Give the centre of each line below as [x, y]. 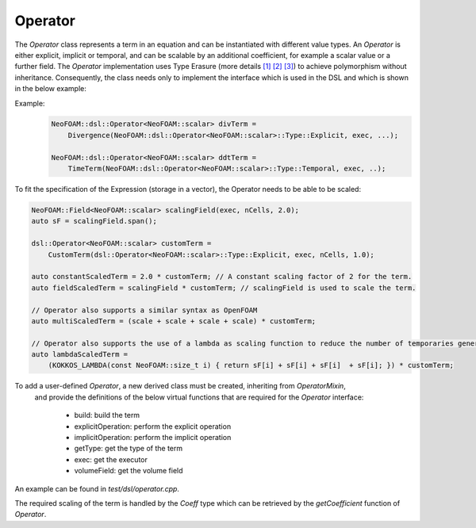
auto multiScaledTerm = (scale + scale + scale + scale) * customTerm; [174, 321]
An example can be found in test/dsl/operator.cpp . [97, 488]
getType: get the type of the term [129, 449]
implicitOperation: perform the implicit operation [153, 438]
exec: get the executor [111, 459]
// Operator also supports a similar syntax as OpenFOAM [144, 310]
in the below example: [50, 89]
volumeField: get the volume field [129, 471]
